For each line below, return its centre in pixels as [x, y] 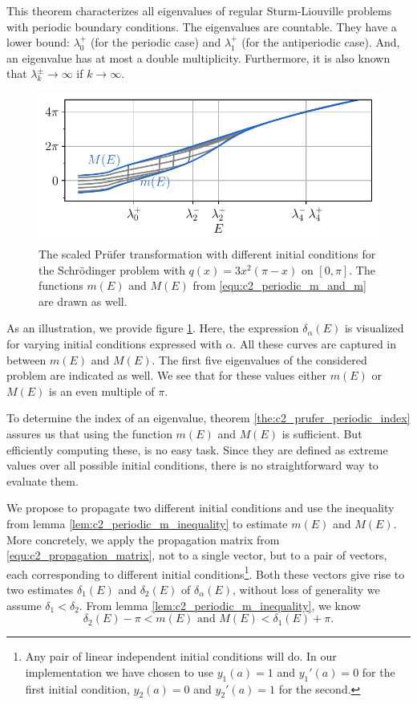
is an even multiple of [102, 391]
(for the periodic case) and [156, 42]
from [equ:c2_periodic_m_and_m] [279, 285]
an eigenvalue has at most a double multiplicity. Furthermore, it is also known [198, 57]
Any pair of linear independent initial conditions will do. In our [181, 656]
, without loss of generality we [306, 589]
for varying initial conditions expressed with [114, 344]
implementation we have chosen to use [119, 671]
